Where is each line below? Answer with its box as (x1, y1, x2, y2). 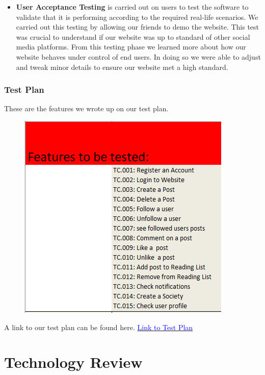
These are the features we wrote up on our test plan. (4, 103, 169, 114)
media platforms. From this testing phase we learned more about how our (16, 41, 246, 52)
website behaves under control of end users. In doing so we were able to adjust (16, 51, 261, 62)
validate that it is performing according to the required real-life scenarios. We (16, 11, 258, 22)
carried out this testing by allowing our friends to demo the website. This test (16, 21, 259, 32)
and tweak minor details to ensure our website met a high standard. (16, 61, 228, 72)
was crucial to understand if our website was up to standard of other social (16, 31, 250, 42)
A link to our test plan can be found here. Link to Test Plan (4, 321, 193, 332)
